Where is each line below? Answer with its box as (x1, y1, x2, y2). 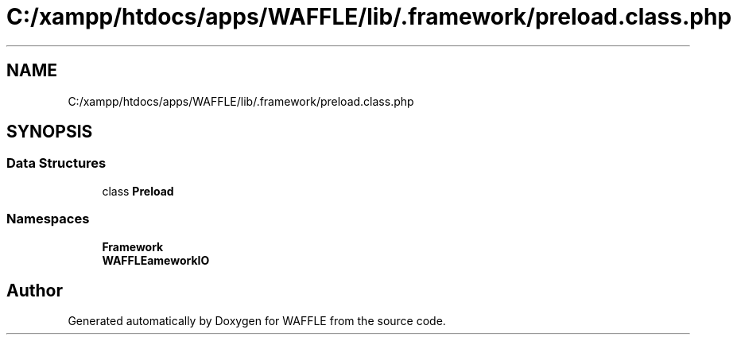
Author (6, 280, 63, 300)
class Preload (102, 184, 174, 198)
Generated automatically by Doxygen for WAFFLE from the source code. (68, 314, 446, 328)
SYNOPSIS (6, 122, 93, 142)
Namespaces (6, 211, 90, 227)
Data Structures (6, 155, 107, 172)
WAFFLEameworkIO (102, 253, 210, 267)
